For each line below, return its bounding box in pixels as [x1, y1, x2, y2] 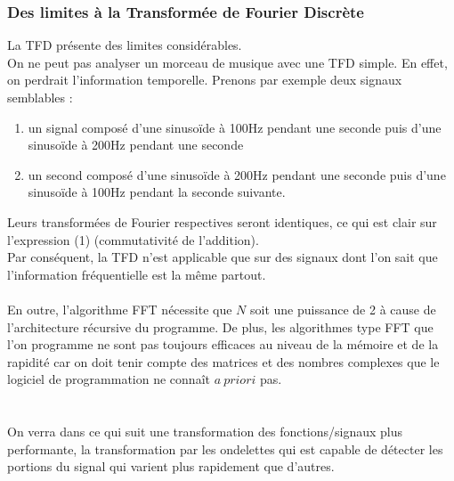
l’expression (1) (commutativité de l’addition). [7, 230, 259, 249]
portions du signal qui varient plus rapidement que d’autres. [7, 457, 335, 476]
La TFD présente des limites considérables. [7, 36, 242, 54]
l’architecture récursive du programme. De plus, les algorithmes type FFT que [7, 317, 434, 336]
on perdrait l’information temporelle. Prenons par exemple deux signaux [7, 70, 402, 89]
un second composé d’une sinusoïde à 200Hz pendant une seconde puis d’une [28, 165, 446, 183]
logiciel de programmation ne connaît [7, 370, 210, 388]
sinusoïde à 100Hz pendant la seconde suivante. [28, 183, 286, 201]
